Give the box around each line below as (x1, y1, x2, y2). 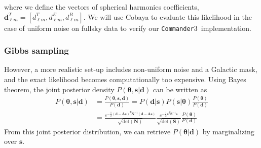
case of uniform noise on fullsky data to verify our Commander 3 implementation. (4, 22, 251, 33)
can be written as (153, 84, 207, 94)
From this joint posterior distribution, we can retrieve (4, 126, 171, 136)
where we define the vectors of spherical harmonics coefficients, (4, 2, 199, 12)
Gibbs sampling (4, 44, 69, 57)
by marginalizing (202, 126, 254, 136)
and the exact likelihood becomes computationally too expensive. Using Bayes (4, 74, 246, 85)
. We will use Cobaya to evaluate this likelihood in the (83, 11, 252, 22)
